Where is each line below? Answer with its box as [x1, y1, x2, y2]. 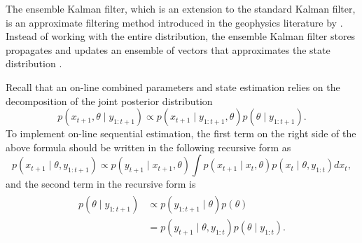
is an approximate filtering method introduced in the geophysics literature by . [6, 15, 343, 29]
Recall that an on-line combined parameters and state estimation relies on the [6, 79, 340, 94]
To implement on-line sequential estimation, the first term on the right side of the [6, 126, 356, 141]
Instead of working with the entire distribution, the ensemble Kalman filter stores [6, 29, 356, 43]
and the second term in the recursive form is [6, 176, 196, 191]
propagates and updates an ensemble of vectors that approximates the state [6, 42, 330, 57]
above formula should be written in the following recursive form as [6, 139, 291, 154]
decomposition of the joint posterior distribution [6, 93, 213, 108]
